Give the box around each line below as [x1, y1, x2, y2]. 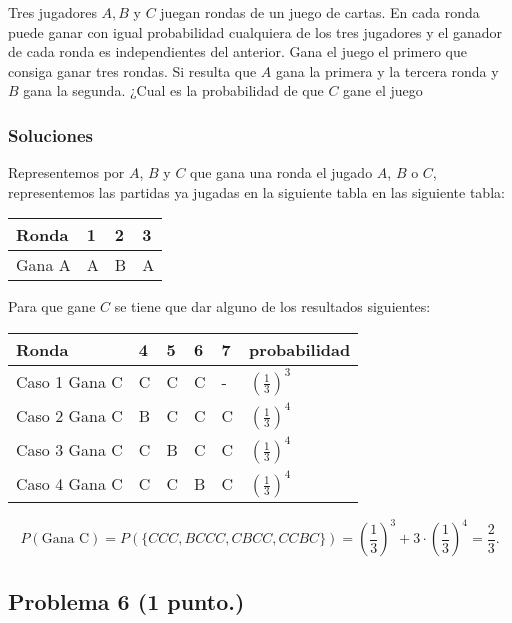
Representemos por [8, 162, 125, 183]
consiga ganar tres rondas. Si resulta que [8, 60, 257, 81]
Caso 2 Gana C [16, 404, 123, 428]
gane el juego [343, 80, 423, 101]
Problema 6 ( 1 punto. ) [8, 585, 245, 616]
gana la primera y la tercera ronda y [276, 60, 499, 81]
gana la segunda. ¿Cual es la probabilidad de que [23, 80, 324, 101]
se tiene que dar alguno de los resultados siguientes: [114, 296, 431, 317]
